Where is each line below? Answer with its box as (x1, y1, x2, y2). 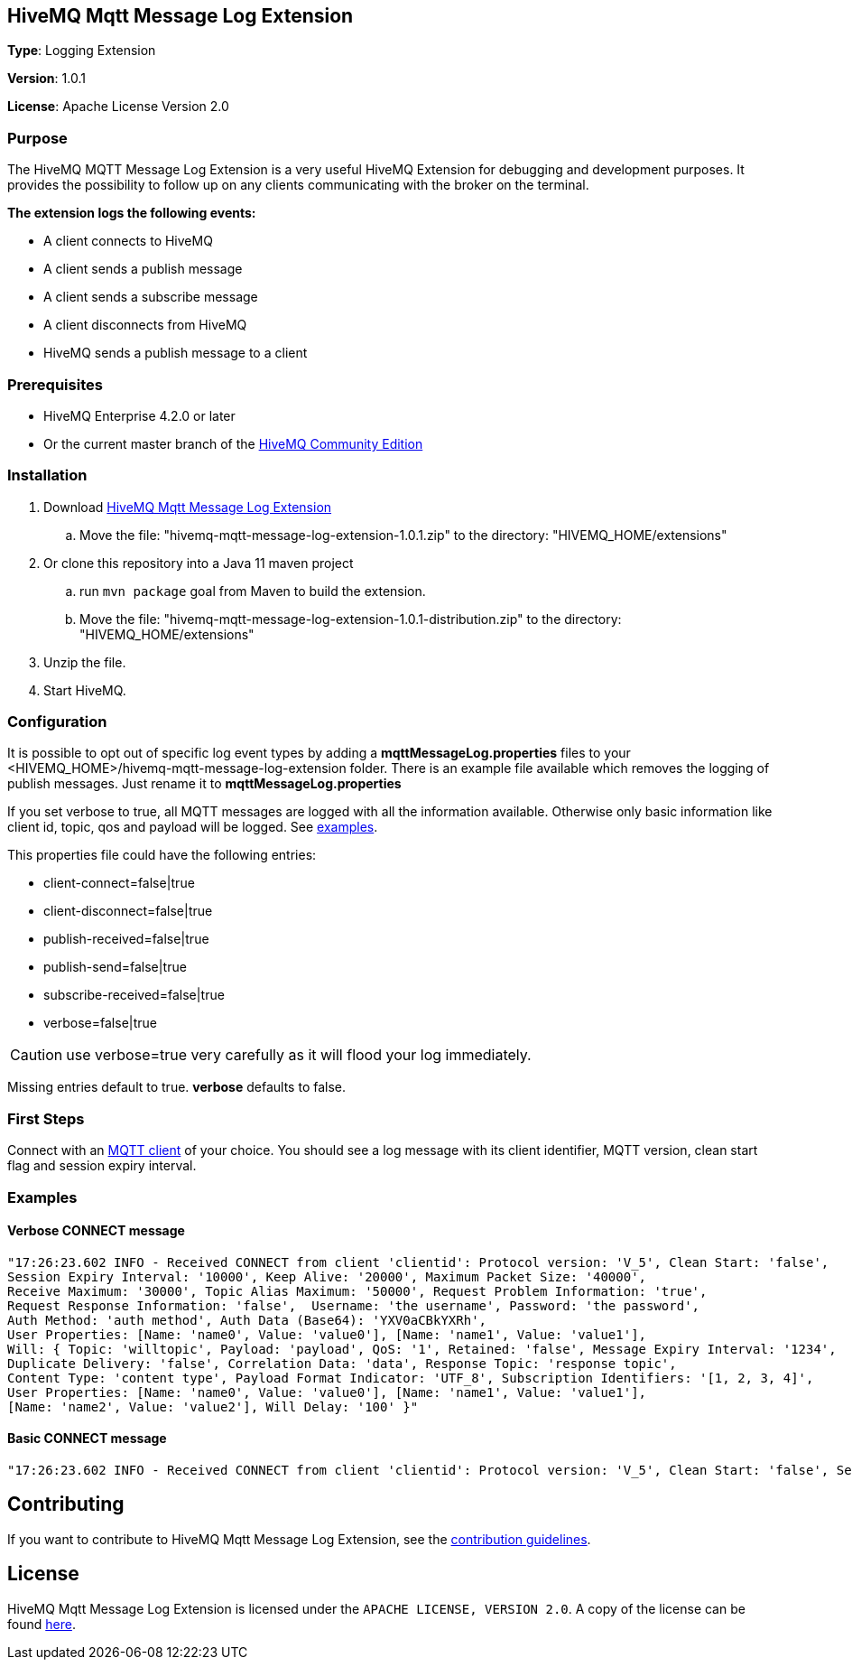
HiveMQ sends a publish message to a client (43, 345, 308, 361)
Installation (7, 466, 88, 485)
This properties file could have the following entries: (7, 847, 317, 863)
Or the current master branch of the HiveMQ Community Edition (43, 435, 423, 452)
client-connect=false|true (43, 875, 195, 891)
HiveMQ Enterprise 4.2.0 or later (43, 407, 236, 424)
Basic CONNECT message (7, 1430, 167, 1447)
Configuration (7, 712, 107, 731)
